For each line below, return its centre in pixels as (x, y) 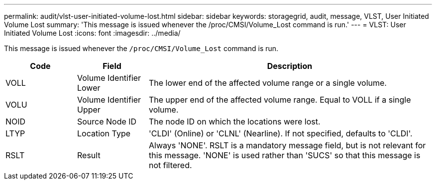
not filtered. (170, 165)
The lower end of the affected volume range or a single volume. (268, 83)
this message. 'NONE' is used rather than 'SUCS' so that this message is (284, 155)
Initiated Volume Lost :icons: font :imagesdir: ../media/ (92, 33)
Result (89, 155)
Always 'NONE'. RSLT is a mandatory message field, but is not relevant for (287, 145)
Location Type (104, 133)
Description (290, 66)
